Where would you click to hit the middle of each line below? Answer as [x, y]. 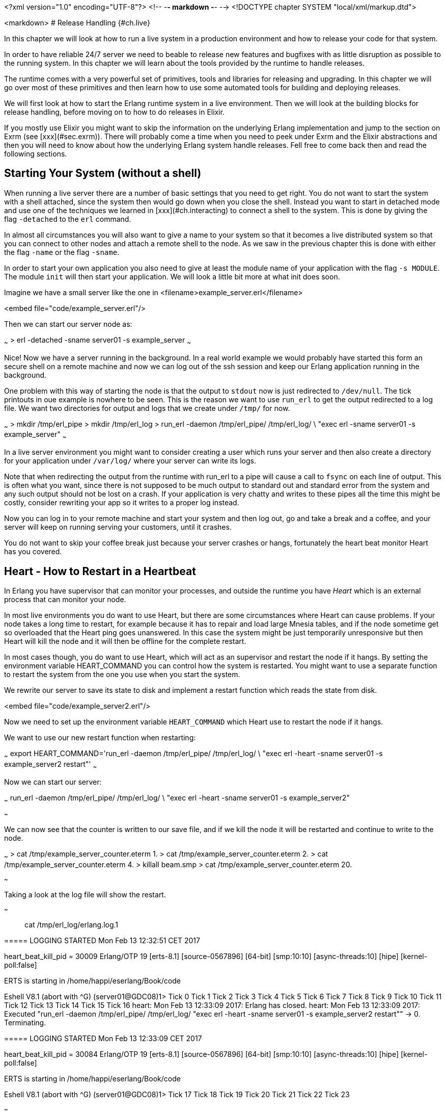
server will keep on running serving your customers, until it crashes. [118, 527]
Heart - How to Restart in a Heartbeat [100, 571]
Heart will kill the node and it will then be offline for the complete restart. [125, 641]
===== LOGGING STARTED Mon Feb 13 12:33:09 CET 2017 [103, 1039]
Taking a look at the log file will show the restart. [85, 895]
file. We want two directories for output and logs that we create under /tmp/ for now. [147, 408]
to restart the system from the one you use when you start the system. [122, 675]
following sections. [36, 154]
